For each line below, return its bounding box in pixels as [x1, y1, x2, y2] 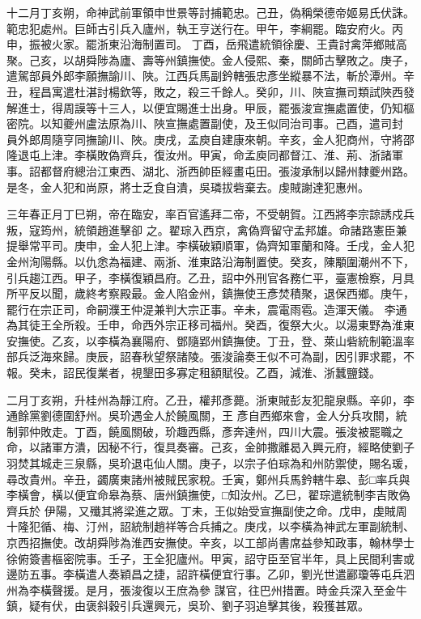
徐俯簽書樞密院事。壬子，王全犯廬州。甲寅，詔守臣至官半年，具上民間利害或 [6, 549, 415, 566]
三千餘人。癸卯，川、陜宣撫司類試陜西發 [198, 83, 415, 100]
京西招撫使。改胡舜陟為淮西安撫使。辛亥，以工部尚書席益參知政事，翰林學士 [6, 534, 415, 550]
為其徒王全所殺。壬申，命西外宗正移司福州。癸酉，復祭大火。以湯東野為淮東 [6, 316, 415, 333]
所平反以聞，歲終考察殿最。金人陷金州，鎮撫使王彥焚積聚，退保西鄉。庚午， [6, 285, 415, 302]
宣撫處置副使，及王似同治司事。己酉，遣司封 [164, 115, 403, 132]
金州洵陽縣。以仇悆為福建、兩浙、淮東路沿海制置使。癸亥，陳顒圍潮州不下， [6, 252, 415, 269]
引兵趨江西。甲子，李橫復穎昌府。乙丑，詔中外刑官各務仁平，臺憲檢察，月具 [6, 269, 415, 286]
